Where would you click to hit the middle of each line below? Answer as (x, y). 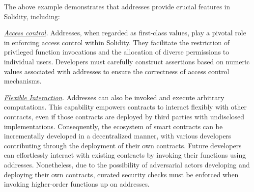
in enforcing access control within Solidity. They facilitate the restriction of (117, 42)
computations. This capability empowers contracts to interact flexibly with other (125, 107)
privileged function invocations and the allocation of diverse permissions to (117, 52)
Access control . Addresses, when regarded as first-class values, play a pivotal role (125, 33)
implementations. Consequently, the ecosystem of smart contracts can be (113, 126)
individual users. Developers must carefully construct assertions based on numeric (127, 61)
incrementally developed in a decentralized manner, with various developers (118, 136)
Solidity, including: (32, 16)
